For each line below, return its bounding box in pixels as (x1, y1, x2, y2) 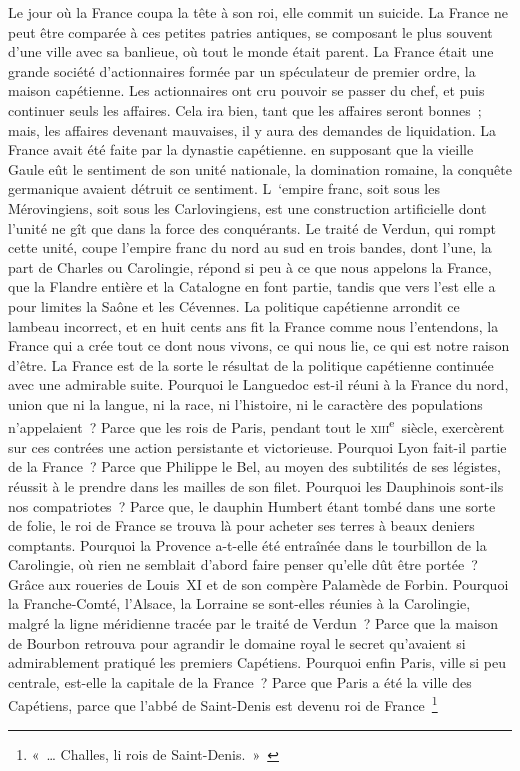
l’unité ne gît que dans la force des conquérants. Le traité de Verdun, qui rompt (8, 217, 496, 238)
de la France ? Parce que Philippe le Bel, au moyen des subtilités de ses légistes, (8, 456, 501, 477)
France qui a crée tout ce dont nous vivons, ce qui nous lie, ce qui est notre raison (8, 335, 510, 356)
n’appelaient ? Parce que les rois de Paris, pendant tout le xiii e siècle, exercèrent (8, 414, 505, 438)
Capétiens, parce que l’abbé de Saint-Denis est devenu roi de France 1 (8, 692, 438, 716)
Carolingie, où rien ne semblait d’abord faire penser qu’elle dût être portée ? (8, 554, 478, 575)
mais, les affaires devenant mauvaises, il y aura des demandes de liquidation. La (8, 119, 497, 140)
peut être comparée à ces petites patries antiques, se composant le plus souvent (8, 21, 493, 42)
